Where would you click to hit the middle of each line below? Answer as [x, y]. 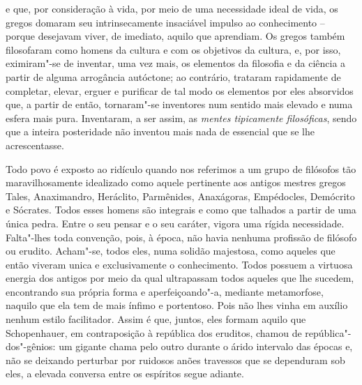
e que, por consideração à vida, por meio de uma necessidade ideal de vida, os [172, 8]
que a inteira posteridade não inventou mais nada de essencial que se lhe [160, 131]
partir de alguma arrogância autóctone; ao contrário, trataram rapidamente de [173, 76]
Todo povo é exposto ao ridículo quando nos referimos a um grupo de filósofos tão [181, 168]
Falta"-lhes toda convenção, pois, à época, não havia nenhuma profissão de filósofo [181, 237]
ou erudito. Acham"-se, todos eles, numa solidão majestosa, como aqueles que [171, 251]
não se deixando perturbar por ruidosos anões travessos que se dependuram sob [175, 360]
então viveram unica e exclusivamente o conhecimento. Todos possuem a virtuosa [179, 264]
